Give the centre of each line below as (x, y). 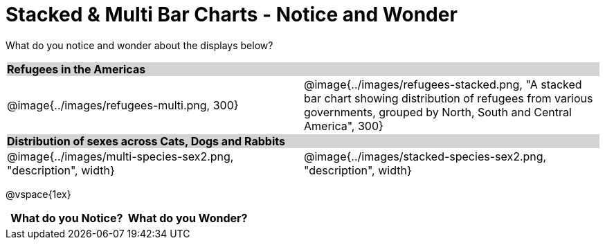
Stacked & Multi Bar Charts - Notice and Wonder (232, 15)
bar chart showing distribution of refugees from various (449, 98)
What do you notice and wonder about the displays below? (139, 45)
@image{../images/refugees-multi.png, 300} (123, 105)
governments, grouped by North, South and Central (438, 112)
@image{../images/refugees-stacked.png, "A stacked (443, 84)
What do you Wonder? (188, 218)
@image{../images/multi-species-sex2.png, (120, 156)
